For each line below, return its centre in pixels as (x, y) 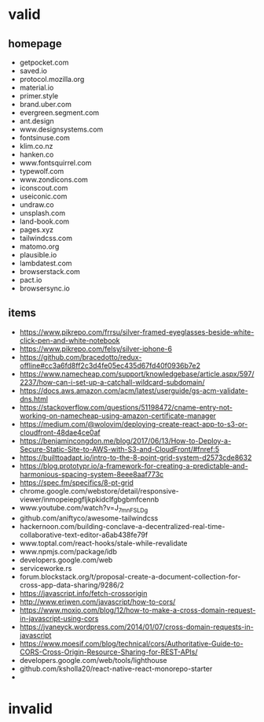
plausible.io (38, 255)
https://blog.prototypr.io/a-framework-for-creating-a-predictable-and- (134, 465)
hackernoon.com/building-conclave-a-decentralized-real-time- (122, 526)
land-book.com (44, 221)
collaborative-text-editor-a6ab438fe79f (84, 535)
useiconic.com (43, 196)
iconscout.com (44, 188)
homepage (35, 44)
